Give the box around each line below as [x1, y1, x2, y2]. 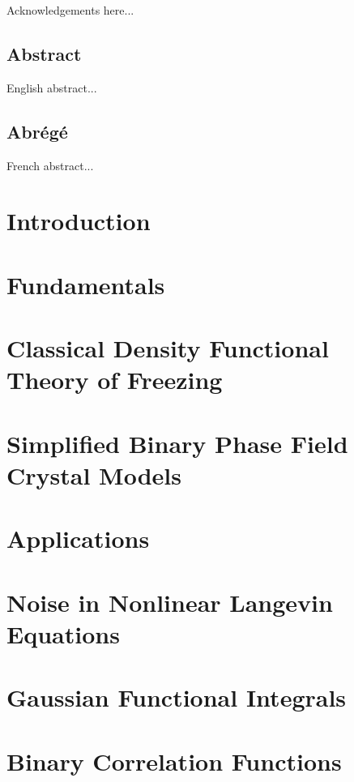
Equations [6, 617, 120, 650]
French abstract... [6, 156, 94, 173]
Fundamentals [6, 267, 165, 301]
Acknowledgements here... [6, 2, 134, 18]
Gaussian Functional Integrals [6, 681, 347, 714]
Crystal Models [6, 458, 181, 491]
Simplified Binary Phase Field [6, 426, 348, 459]
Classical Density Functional [6, 331, 329, 365]
